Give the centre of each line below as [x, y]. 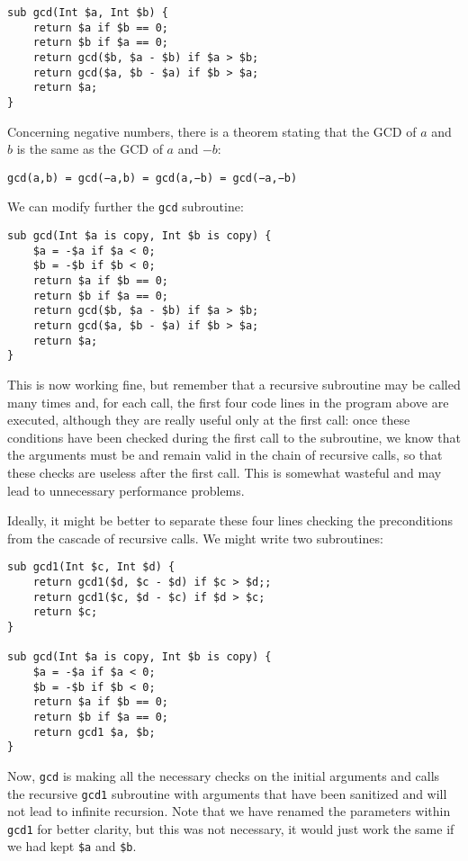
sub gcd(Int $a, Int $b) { [88, 13]
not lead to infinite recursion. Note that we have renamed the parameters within [229, 811]
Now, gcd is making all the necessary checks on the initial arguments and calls [224, 775]
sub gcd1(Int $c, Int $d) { [91, 567]
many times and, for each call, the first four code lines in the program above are [228, 402]
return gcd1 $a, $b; [94, 732]
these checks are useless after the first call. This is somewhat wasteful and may [225, 472]
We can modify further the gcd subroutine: [126, 206]
